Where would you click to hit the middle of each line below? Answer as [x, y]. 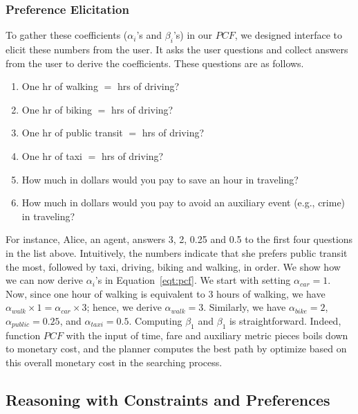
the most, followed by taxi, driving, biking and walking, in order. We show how [173, 266]
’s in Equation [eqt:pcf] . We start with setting [193, 280]
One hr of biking [57, 109]
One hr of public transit [72, 133]
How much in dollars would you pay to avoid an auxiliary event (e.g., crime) [183, 202]
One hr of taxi [52, 155]
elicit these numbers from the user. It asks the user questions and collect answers [177, 49]
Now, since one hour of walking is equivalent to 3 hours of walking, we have [166, 293]
